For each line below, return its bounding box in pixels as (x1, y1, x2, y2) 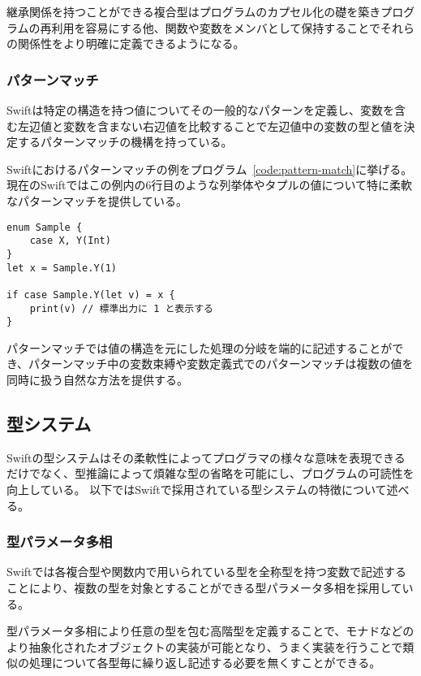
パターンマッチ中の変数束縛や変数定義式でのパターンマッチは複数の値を (28, 355, 414, 372)
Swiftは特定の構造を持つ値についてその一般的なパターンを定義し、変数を (6, 102, 394, 118)
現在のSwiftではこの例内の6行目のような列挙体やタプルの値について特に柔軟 (6, 176, 413, 193)
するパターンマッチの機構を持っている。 (17, 133, 233, 150)
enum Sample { (6, 221, 83, 233)
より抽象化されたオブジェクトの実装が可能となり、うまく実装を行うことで (6, 638, 403, 655)
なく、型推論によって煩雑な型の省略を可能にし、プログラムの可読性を (40, 465, 415, 482)
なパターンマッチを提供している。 (6, 192, 187, 209)
